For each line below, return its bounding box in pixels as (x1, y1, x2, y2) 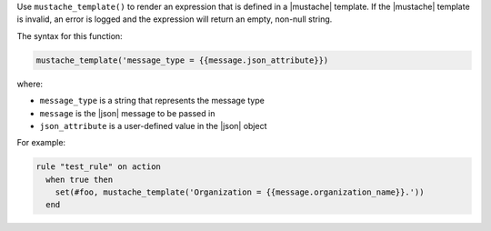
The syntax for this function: (16, 30, 123, 41)
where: (16, 78, 44, 89)
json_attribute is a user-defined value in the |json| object (39, 120, 267, 131)
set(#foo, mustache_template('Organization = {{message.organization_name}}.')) (55, 187, 425, 197)
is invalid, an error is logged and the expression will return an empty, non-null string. (16, 14, 333, 25)
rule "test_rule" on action (35, 162, 161, 172)
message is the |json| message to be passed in (39, 107, 215, 118)
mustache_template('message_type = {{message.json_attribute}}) (35, 55, 329, 65)
